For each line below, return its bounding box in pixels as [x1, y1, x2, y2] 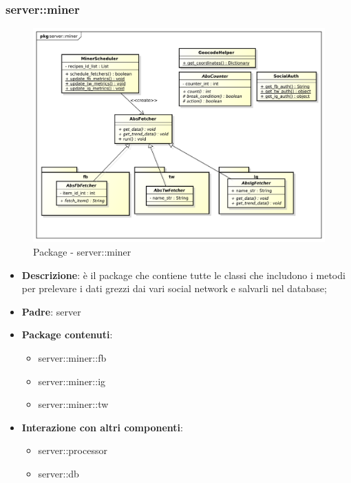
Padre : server [21, 304, 81, 318]
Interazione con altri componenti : [21, 420, 183, 434]
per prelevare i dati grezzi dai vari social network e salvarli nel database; [21, 281, 327, 296]
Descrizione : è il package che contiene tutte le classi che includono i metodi [21, 267, 345, 282]
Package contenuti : [21, 327, 113, 342]
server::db [38, 466, 79, 480]
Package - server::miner [33, 244, 131, 258]
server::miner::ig [38, 373, 106, 388]
